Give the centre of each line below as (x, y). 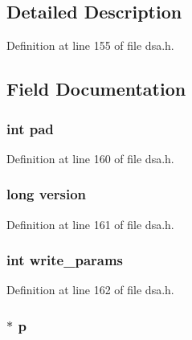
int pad (30, 128)
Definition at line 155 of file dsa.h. (90, 45)
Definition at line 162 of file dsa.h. (90, 290)
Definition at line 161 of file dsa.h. (90, 224)
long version (47, 194)
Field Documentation (96, 89)
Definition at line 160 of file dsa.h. (90, 158)
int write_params (65, 260)
